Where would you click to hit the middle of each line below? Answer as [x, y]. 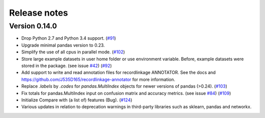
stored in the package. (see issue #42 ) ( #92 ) [67, 66]
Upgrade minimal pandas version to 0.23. [63, 45]
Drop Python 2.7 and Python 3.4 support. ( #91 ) [69, 38]
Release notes [39, 13]
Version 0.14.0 [33, 26]
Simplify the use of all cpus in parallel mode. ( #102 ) [73, 52]
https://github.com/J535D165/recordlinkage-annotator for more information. [98, 79]
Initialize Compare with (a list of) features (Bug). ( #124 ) [77, 100]
